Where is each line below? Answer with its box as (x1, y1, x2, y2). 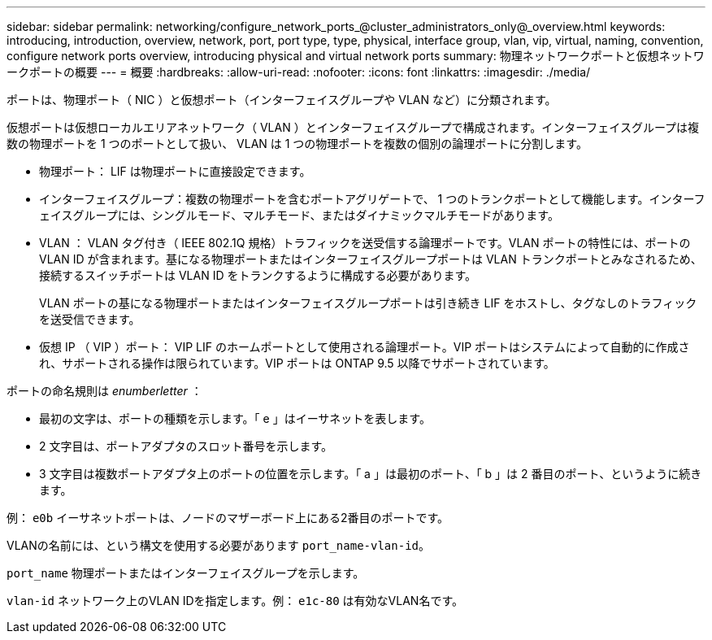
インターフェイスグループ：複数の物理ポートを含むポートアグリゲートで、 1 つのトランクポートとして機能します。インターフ (39, 192, 705, 206)
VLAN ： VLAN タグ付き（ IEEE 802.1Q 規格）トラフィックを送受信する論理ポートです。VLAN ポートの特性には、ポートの (39, 236, 691, 250)
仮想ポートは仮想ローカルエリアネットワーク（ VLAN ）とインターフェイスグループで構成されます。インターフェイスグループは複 (7, 120, 700, 134)
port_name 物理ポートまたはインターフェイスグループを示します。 (7, 566, 365, 580)
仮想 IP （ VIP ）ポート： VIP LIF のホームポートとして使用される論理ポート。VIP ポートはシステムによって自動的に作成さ (39, 340, 690, 354)
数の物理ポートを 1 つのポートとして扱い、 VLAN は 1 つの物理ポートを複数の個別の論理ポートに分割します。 (7, 137, 588, 150)
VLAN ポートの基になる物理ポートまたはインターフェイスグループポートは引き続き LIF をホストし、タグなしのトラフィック (39, 296, 697, 310)
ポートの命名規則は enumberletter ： (7, 384, 202, 398)
